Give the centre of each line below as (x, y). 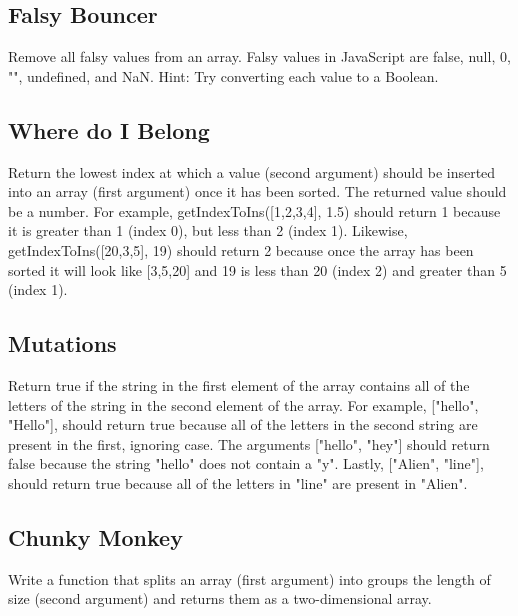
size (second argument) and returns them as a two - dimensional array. (220, 598)
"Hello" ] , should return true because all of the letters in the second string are (243, 424)
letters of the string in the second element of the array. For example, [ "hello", (243, 404)
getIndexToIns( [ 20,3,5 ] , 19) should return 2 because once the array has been (241, 249)
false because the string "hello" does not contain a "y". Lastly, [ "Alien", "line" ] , (246, 463)
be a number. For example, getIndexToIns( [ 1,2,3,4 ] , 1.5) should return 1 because (254, 210)
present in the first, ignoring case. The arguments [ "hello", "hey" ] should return (249, 443)
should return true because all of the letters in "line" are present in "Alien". (238, 482)
